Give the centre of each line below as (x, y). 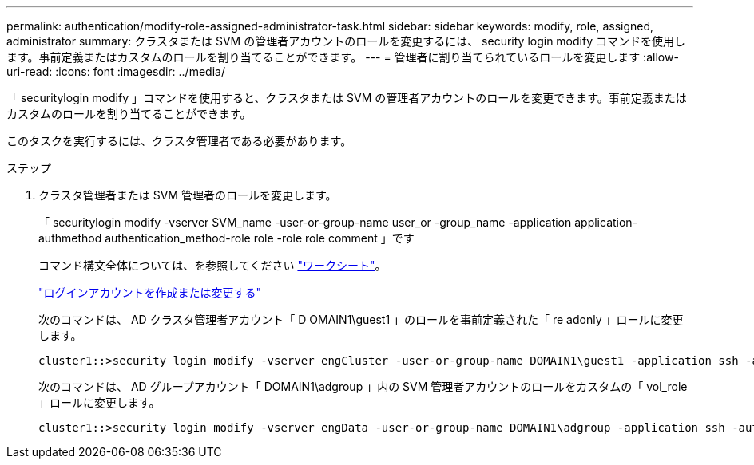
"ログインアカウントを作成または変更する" (150, 292)
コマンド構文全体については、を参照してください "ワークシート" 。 (212, 265)
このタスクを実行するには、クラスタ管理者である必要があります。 (179, 141)
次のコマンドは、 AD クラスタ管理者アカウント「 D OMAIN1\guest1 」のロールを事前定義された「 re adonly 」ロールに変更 (361, 319)
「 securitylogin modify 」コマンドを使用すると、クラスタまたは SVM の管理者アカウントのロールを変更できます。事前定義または (347, 98)
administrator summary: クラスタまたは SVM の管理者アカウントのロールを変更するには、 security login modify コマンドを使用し (346, 41)
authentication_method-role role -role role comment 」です (260, 238)
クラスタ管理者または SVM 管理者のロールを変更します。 (188, 195)
